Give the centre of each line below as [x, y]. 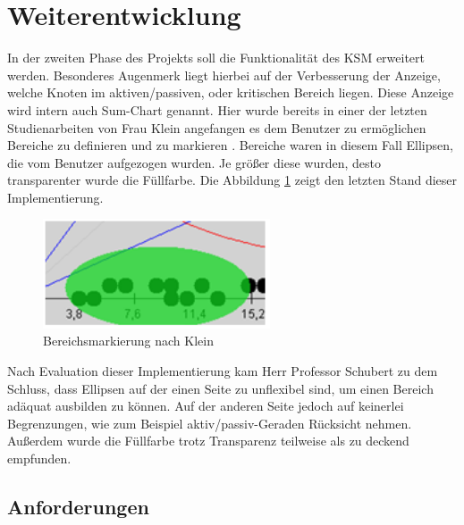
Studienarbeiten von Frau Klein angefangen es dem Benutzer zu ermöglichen [217, 127]
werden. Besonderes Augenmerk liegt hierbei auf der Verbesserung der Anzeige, [224, 75]
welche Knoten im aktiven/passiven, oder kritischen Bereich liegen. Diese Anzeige [231, 92]
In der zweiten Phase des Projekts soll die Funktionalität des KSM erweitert [216, 58]
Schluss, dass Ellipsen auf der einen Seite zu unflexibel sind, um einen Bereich [220, 388]
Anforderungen [78, 507]
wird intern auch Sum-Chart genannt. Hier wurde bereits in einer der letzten [217, 109]
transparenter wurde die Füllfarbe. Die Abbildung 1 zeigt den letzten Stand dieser [232, 180]
